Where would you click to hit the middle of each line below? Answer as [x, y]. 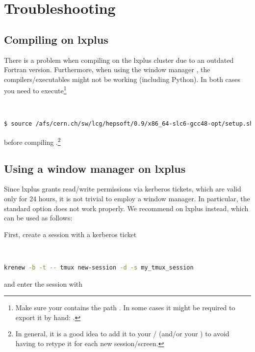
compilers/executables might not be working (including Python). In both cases [122, 79]
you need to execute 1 [35, 90]
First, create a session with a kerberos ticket [70, 234]
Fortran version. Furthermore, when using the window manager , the [107, 69]
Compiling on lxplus [56, 39]
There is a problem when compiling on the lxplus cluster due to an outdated [119, 60]
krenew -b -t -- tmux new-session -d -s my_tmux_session [99, 267]
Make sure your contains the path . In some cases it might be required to [125, 308]
